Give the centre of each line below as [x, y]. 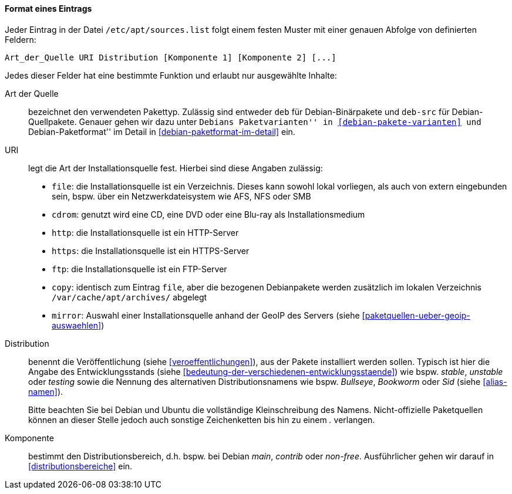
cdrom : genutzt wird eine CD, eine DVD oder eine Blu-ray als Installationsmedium [208, 214]
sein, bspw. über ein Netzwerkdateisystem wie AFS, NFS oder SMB [181, 196]
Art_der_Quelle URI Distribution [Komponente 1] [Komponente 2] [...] [171, 57]
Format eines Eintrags [48, 9]
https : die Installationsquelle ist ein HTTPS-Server [151, 251]
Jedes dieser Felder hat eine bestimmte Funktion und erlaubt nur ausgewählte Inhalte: [171, 75]
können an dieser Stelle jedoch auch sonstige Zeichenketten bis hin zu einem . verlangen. [202, 419]
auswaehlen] [77, 325]
